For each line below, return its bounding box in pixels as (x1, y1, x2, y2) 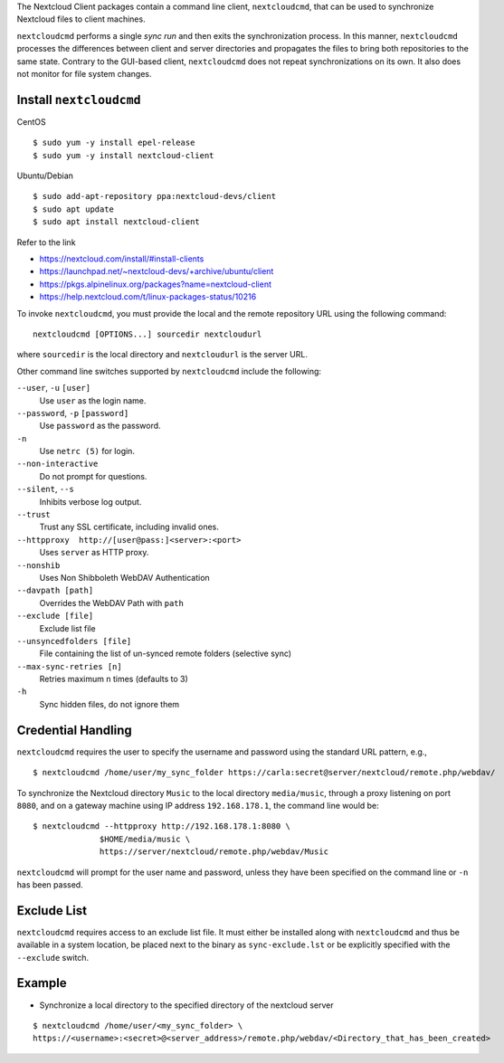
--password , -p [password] (16, 407, 129, 418)
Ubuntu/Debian (16, 170, 74, 181)
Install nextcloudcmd (16, 91, 141, 108)
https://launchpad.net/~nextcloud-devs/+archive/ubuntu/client (39, 266, 274, 277)
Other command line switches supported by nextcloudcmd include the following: (16, 365, 321, 376)
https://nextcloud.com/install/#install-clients (39, 253, 204, 264)
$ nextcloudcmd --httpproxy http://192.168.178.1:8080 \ (33, 821, 291, 831)
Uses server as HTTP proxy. (39, 547, 149, 558)
